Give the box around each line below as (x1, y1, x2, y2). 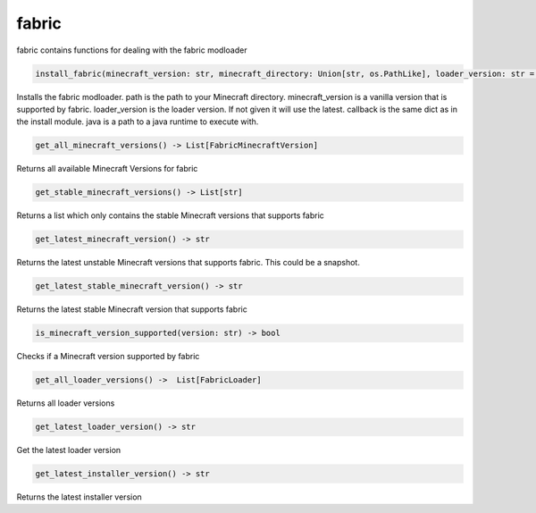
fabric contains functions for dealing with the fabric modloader (16, 45, 247, 55)
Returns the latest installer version (16, 492, 142, 502)
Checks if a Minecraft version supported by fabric (16, 351, 200, 362)
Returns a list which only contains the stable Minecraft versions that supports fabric (16, 210, 325, 221)
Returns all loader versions (16, 398, 115, 408)
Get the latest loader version (16, 445, 121, 456)
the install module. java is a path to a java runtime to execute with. (16, 116, 259, 127)
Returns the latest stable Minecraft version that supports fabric (16, 304, 247, 315)
